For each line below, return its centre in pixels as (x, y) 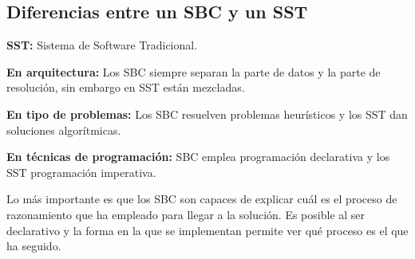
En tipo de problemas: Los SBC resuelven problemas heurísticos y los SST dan (207, 114)
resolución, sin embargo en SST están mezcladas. (126, 87)
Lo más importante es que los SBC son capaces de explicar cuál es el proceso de (202, 199)
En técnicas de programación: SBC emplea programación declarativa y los (198, 157)
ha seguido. (34, 246)
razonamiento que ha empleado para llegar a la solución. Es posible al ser (186, 214)
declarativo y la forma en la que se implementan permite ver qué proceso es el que (207, 230)
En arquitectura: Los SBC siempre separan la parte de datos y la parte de (194, 71)
